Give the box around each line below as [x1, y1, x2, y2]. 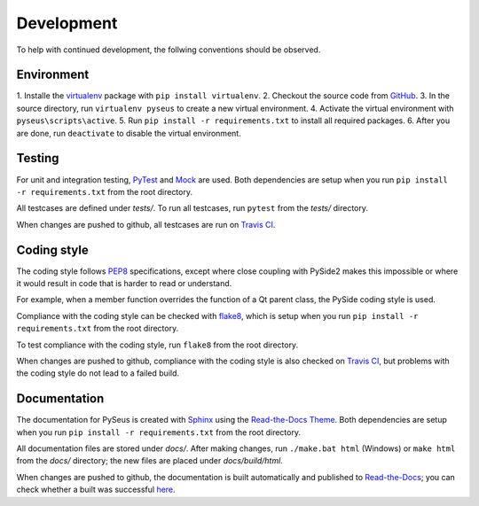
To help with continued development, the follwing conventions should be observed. [16, 44, 321, 55]
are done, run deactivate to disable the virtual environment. [16, 128, 241, 138]
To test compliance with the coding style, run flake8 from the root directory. [16, 339, 299, 350]
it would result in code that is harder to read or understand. [16, 278, 232, 288]
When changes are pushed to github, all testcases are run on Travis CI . [16, 219, 276, 230]
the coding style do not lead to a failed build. [16, 368, 180, 378]
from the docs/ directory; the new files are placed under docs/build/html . [16, 455, 283, 466]
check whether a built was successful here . [16, 484, 177, 495]
